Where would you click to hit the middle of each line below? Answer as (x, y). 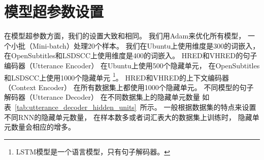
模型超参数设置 (54, 11)
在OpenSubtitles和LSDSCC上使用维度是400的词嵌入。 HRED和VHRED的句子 (131, 55)
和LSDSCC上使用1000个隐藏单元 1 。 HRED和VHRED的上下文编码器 (117, 76)
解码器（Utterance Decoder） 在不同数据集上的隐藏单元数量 (102, 97)
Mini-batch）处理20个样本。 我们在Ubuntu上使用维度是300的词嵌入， (146, 45)
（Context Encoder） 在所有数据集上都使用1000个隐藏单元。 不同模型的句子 (129, 87)
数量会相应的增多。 (43, 127)
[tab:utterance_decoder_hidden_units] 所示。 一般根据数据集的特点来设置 (136, 107)
